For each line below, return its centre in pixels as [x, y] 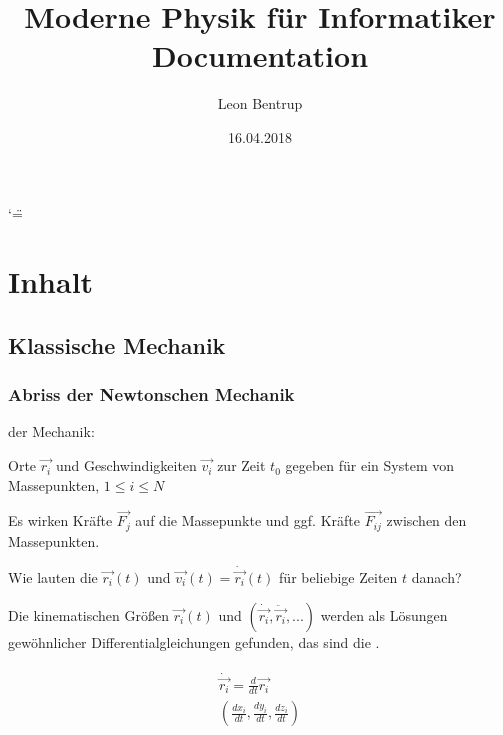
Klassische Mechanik [117, 344]
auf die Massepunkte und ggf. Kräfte [247, 520]
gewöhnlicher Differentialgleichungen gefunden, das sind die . [194, 641]
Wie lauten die [53, 576]
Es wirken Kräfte [60, 520]
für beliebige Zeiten [338, 576]
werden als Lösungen [384, 614]
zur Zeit [241, 465]
